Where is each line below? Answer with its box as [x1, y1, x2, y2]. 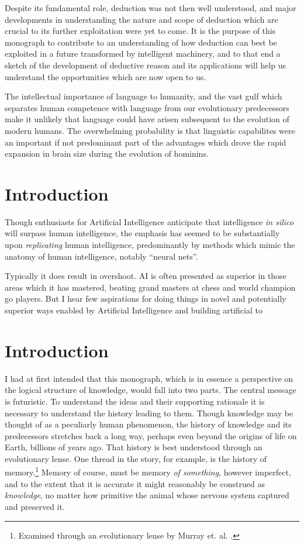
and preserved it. [5, 500, 65, 512]
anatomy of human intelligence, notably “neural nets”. [5, 250, 198, 262]
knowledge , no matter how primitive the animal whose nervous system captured [5, 489, 289, 501]
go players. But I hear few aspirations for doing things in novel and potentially [5, 292, 286, 305]
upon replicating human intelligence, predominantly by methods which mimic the [5, 239, 295, 251]
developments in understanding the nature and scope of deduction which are [5, 13, 278, 25]
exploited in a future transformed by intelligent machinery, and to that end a [5, 47, 281, 60]
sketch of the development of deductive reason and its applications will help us [5, 58, 286, 71]
